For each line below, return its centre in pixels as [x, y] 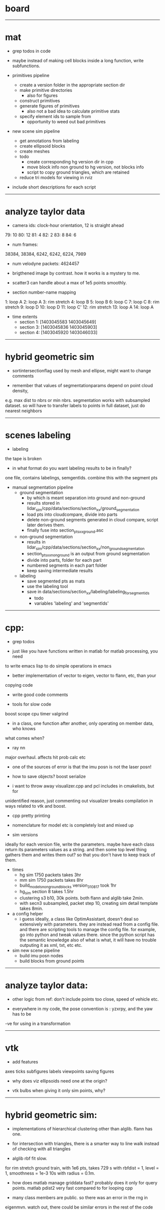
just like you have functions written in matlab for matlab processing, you [85, 651]
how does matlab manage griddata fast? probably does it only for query [85, 1183]
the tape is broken [23, 458]
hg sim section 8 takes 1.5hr [47, 892]
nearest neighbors [24, 411]
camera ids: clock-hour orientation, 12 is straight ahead [68, 225]
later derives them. [46, 525]
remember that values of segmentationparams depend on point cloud [82, 385]
